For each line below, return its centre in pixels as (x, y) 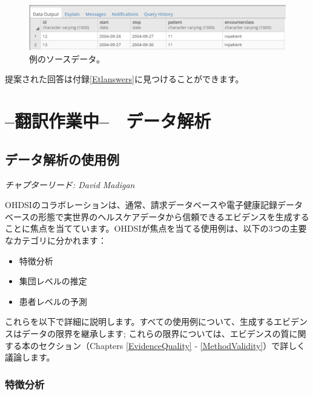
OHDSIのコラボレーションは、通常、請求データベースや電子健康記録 (141, 205)
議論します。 (30, 357)
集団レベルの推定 (53, 281)
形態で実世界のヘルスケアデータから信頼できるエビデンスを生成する (174, 216)
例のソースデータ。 (67, 58)
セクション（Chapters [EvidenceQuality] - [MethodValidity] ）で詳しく (172, 345)
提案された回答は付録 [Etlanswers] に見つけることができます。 (124, 79)
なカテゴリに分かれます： (56, 240)
